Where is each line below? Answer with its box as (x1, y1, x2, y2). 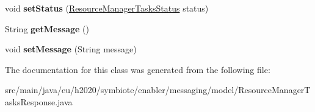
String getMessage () (5, 22, 89, 35)
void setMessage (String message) (5, 43, 137, 55)
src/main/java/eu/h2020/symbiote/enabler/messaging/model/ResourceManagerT (5, 83, 311, 96)
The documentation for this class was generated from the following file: (5, 63, 270, 75)
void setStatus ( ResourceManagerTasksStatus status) (5, 2, 209, 14)
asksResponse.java (5, 95, 73, 108)
